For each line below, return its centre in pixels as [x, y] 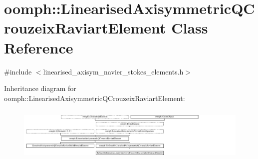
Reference [39, 47]
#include [18, 71]
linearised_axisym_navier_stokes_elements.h [113, 71]
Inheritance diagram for [40, 88]
